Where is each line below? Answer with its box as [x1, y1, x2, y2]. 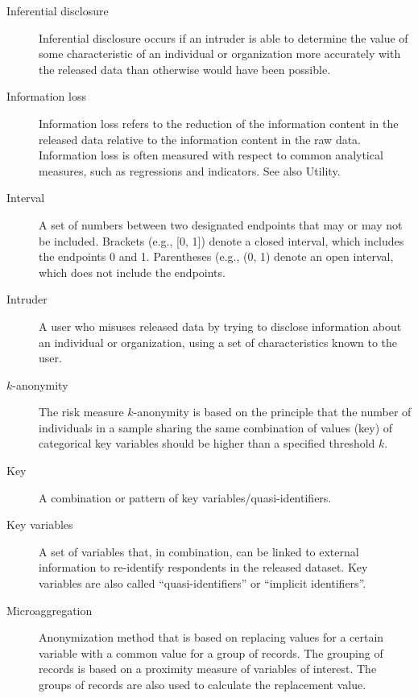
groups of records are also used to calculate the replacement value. [39, 676, 366, 692]
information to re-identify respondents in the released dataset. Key [39, 559, 368, 576]
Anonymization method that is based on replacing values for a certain [39, 629, 384, 646]
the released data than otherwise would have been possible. [39, 60, 331, 77]
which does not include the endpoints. [39, 263, 226, 280]
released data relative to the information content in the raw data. [39, 130, 362, 147]
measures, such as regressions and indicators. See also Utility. [39, 162, 341, 179]
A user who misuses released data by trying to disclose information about [39, 317, 402, 334]
